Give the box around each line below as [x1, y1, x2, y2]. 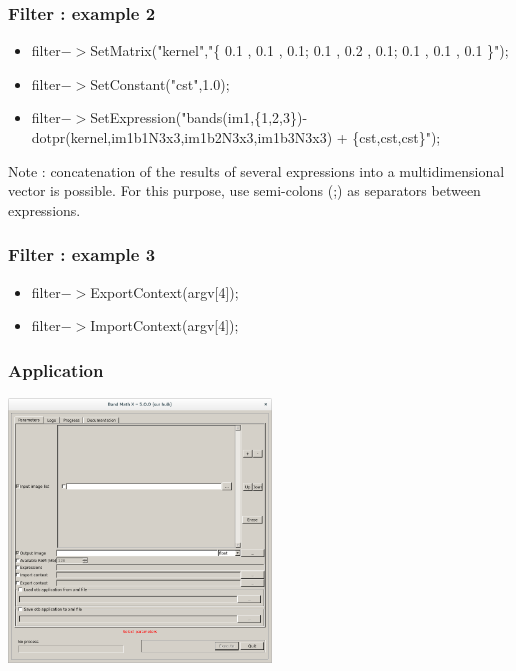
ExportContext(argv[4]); [90, 281, 239, 302]
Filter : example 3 [8, 242, 156, 267]
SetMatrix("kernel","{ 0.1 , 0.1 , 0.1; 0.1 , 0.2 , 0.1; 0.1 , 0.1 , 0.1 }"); [90, 40, 509, 61]
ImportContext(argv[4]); [90, 315, 239, 336]
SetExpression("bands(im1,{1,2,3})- [90, 107, 308, 128]
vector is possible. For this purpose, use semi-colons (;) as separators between [8, 180, 481, 201]
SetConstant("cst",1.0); [90, 73, 230, 94]
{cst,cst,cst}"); [352, 127, 441, 147]
